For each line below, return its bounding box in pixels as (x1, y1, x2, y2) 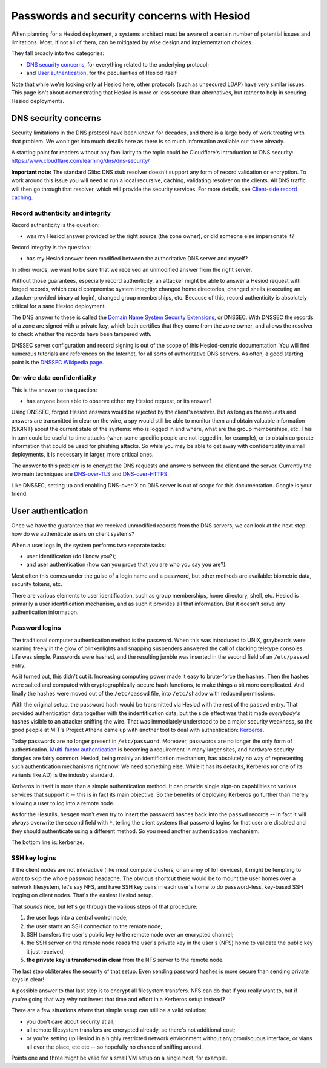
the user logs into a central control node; (26, 914, 128, 921)
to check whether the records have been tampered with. (11, 331, 152, 338)
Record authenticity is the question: (11, 222, 100, 229)
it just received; (26, 948, 65, 955)
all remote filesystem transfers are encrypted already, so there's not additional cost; (26, 1026, 236, 1033)
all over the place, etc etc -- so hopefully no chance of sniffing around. (26, 1043, 203, 1050)
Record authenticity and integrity (11, 209, 111, 217)
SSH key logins (11, 854, 57, 862)
